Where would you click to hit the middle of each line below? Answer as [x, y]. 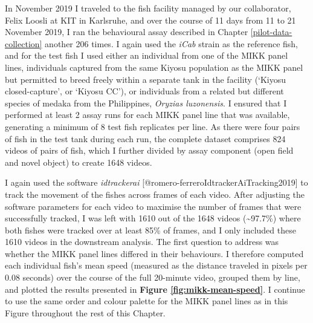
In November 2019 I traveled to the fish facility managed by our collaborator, [148, 8]
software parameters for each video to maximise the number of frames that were [153, 206]
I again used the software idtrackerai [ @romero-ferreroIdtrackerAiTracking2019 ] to [156, 182]
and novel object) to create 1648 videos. [79, 162]
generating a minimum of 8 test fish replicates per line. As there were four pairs [153, 126]
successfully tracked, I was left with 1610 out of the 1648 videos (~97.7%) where [153, 218]
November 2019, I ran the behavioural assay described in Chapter [127, 32]
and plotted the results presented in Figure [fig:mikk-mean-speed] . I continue [155, 289]
